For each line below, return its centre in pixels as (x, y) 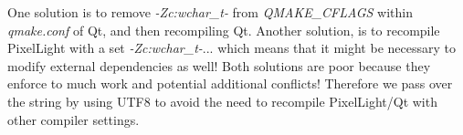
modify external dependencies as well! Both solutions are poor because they (219, 65)
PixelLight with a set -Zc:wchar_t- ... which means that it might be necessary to (231, 48)
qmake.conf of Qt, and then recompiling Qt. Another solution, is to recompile (224, 30)
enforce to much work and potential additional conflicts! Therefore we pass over (230, 83)
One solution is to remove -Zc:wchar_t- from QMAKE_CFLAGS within (210, 12)
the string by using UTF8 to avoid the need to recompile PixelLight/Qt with (222, 101)
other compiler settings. (74, 119)
